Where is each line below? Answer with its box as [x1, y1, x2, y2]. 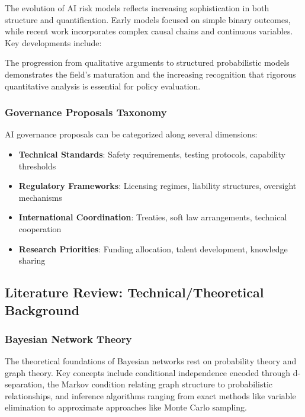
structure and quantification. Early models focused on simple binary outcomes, [5, 13, 291, 25]
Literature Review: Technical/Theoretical [5, 283, 264, 301]
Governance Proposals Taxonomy [5, 105, 167, 120]
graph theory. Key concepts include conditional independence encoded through [5, 366, 291, 378]
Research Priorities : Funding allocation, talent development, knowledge [18, 242, 288, 255]
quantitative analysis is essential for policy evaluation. [5, 79, 201, 92]
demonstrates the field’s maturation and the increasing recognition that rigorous [5, 68, 296, 80]
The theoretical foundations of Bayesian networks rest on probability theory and [5, 355, 297, 367]
